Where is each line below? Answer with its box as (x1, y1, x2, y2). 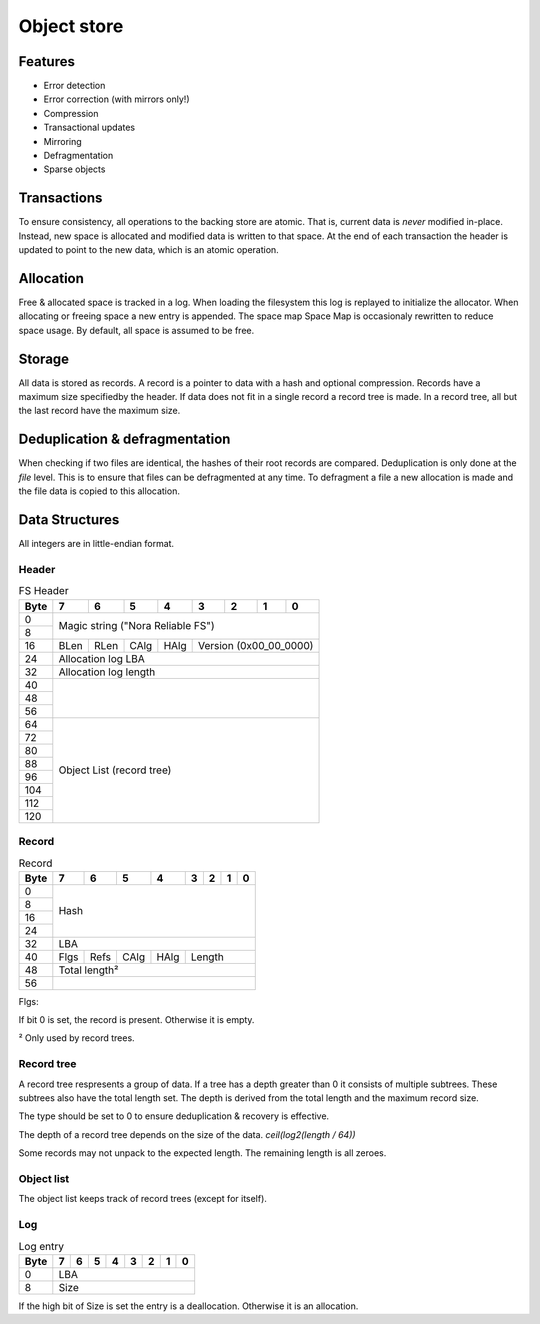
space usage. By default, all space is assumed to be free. (18, 324, 255, 336)
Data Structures (18, 511, 120, 528)
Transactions (18, 190, 103, 207)
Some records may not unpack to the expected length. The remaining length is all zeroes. (18, 1147, 387, 1159)
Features (18, 53, 75, 70)
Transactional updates (43, 121, 136, 134)
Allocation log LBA (58, 651, 145, 665)
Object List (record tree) (58, 763, 172, 777)
